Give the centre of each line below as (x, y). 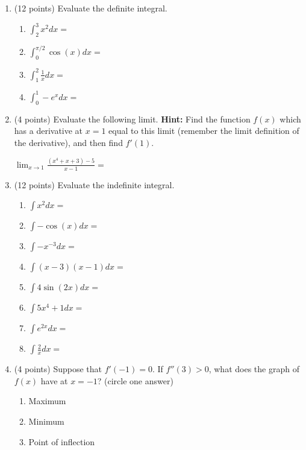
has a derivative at (48, 131)
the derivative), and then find (68, 142)
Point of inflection (62, 441)
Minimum (46, 421)
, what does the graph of (254, 369)
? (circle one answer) (135, 380)
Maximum (47, 401)
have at (54, 380)
